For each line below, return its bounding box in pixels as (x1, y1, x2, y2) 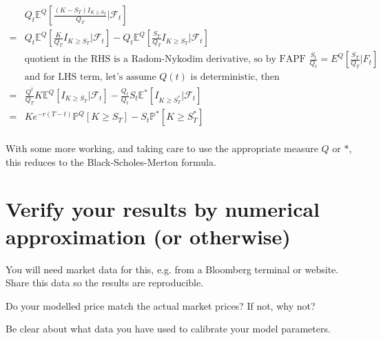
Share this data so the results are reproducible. (6, 275, 204, 290)
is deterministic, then (190, 72, 280, 83)
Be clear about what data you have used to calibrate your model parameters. (6, 321, 331, 336)
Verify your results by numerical (6, 195, 320, 223)
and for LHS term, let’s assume (24, 72, 156, 83)
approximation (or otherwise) (6, 222, 291, 250)
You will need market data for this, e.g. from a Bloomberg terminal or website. (6, 262, 339, 276)
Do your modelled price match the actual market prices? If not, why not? (6, 298, 316, 312)
